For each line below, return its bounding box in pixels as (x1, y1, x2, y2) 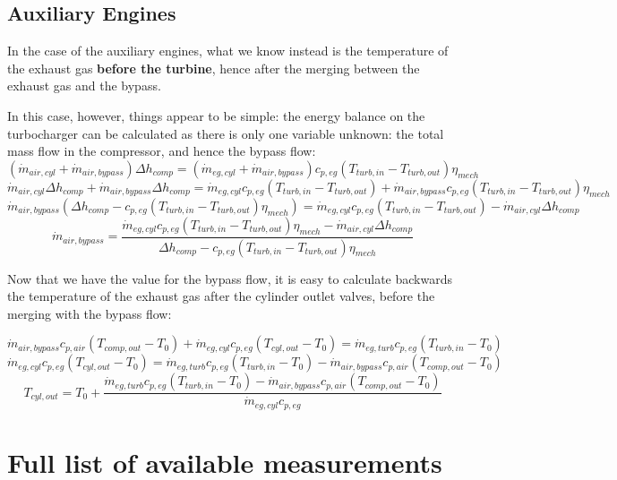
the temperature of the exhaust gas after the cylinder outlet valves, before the (7, 287, 435, 305)
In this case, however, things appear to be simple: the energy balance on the (7, 106, 425, 124)
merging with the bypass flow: (7, 304, 172, 322)
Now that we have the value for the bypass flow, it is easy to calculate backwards (7, 269, 452, 287)
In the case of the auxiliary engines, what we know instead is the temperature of (7, 41, 449, 60)
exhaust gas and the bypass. (7, 76, 161, 95)
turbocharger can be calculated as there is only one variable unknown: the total (7, 124, 444, 142)
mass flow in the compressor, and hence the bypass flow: (7, 141, 316, 160)
